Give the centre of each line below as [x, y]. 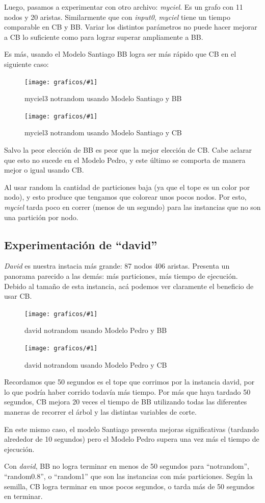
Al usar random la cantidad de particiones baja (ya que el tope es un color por [127, 187]
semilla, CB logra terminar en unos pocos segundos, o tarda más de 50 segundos [129, 486]
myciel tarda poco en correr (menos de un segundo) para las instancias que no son [132, 207]
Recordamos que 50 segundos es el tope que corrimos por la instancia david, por [129, 382]
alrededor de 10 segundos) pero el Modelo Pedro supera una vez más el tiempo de [132, 439]
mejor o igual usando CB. [44, 170]
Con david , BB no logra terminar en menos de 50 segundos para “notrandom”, [127, 466]
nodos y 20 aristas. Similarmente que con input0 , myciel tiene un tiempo [117, 17]
